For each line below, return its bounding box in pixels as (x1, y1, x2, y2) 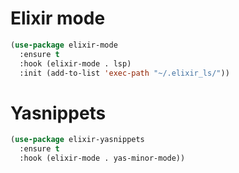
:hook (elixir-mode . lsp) (19, 58, 132, 69)
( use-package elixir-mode (10, 40, 118, 50)
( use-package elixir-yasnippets (10, 135, 145, 145)
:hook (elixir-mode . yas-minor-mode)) (19, 153, 186, 164)
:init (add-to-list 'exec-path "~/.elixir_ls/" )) (19, 68, 230, 78)
